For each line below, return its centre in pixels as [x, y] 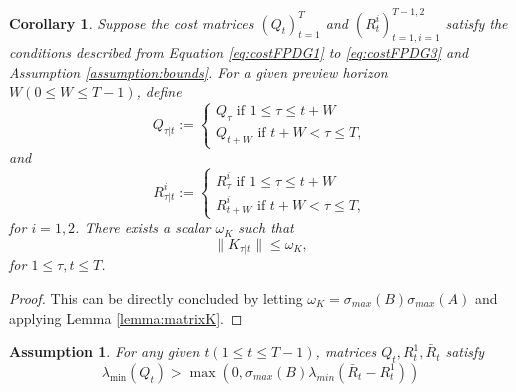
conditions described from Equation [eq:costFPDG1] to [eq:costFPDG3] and [239, 52]
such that [266, 227]
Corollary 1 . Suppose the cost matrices [131, 22]
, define [159, 91]
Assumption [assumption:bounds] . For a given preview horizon [198, 71]
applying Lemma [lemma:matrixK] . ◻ [126, 317]
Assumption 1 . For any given [104, 351]
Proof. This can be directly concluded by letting [156, 297]
